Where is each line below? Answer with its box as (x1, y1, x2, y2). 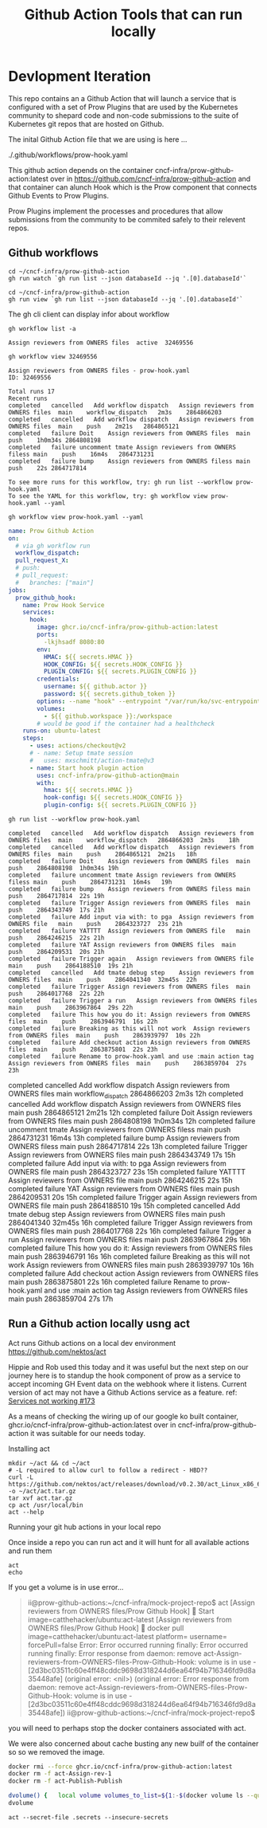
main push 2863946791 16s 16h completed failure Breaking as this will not (8, 1251, 250, 1261)
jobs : (8, 586, 26, 594)
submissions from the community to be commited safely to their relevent (8, 214, 246, 224)
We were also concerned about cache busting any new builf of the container (8, 1739, 259, 1748)
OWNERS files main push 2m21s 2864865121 (8, 422, 180, 430)
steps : (22, 735, 44, 743)
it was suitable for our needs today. (30, 1428, 145, 1438)
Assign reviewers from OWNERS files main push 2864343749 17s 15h (8, 1150, 236, 1159)
